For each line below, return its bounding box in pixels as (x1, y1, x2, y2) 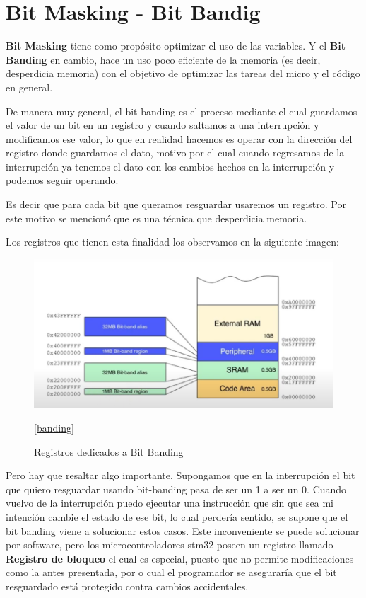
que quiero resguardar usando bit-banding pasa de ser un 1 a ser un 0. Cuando (6, 481, 347, 496)
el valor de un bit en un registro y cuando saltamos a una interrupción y (6, 117, 319, 132)
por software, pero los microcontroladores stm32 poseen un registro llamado (6, 537, 333, 552)
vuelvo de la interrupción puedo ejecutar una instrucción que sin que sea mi (6, 495, 333, 510)
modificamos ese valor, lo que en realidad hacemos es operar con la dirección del (6, 131, 353, 146)
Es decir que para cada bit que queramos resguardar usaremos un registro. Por (6, 197, 346, 212)
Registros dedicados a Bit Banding (34, 444, 184, 459)
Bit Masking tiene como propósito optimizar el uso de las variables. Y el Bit (6, 38, 346, 53)
